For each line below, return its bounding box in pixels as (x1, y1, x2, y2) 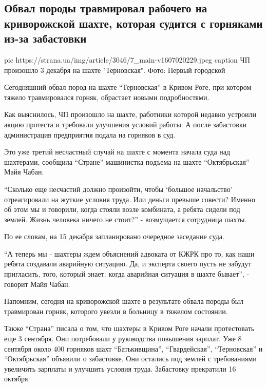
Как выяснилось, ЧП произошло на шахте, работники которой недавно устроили (4, 109, 256, 120)
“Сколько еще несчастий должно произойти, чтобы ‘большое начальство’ (4, 183, 233, 194)
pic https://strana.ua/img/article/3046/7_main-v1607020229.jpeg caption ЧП (4, 54, 250, 65)
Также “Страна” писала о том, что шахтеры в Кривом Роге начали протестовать (4, 323, 255, 334)
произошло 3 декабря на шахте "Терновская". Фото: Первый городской (4, 64, 225, 75)
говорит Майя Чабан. (4, 278, 70, 289)
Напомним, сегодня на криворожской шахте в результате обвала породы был (4, 296, 244, 306)
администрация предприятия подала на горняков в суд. (4, 129, 176, 140)
